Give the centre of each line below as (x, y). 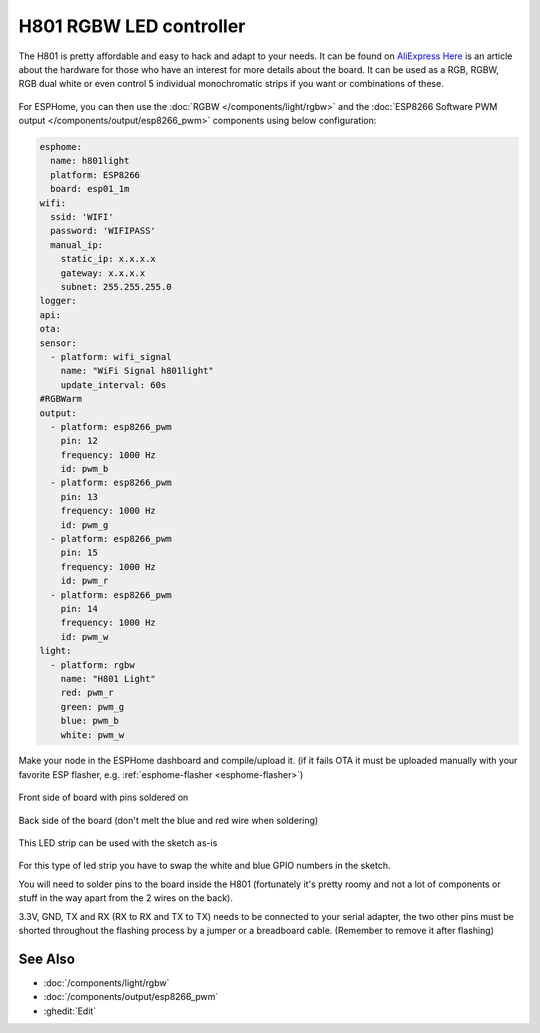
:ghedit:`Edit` (70, 1011)
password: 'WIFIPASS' (103, 231)
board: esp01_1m (90, 189)
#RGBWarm (61, 399)
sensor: (58, 343)
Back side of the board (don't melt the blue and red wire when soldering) (168, 820)
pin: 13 (79, 496)
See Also (46, 958)
